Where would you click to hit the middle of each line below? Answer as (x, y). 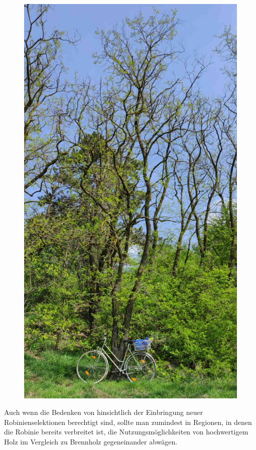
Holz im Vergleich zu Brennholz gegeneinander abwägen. (91, 441)
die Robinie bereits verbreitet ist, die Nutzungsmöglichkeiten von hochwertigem (126, 432)
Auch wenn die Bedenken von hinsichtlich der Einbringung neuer (104, 412)
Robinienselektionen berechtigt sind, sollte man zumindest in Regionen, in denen (128, 422)
